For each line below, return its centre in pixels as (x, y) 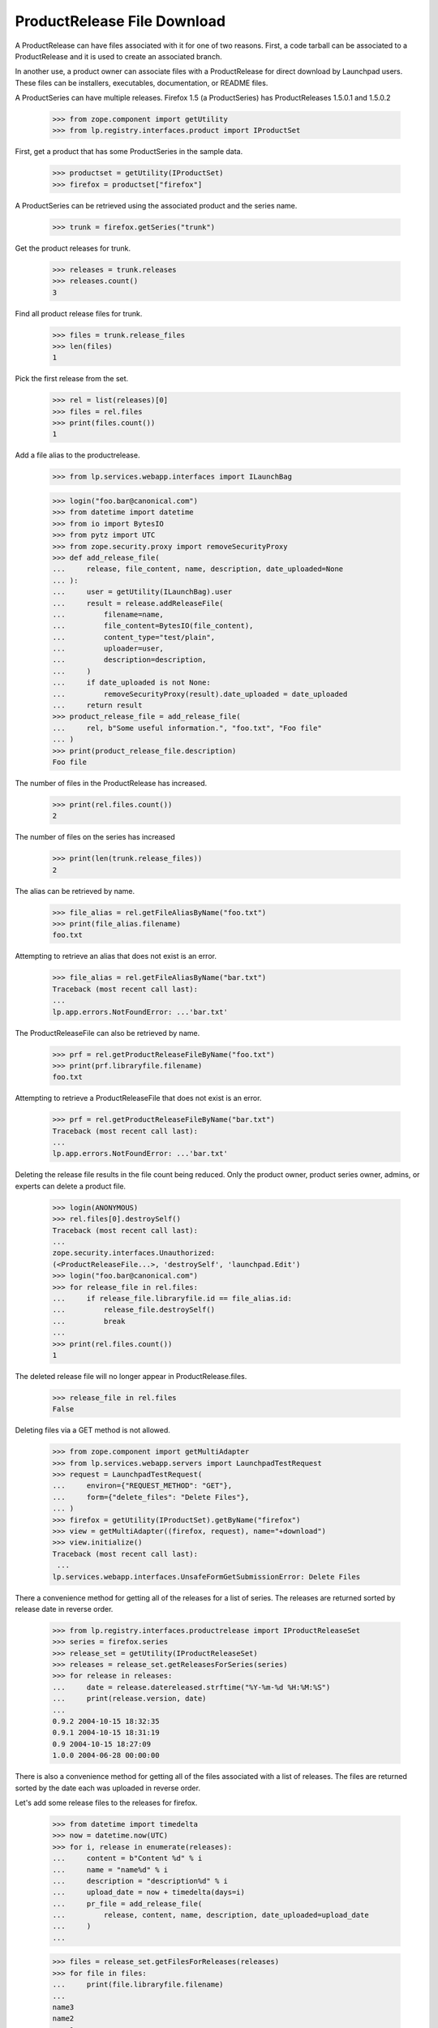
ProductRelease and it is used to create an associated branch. (118, 56)
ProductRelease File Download (120, 21)
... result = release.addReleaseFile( (138, 603)
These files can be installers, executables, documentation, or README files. (142, 83)
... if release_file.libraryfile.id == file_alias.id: (172, 1298)
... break (89, 1321)
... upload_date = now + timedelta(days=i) (148, 1893)
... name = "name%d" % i (110, 1869)
